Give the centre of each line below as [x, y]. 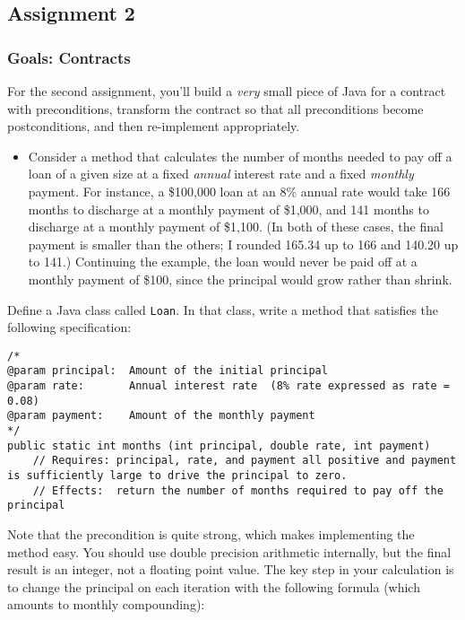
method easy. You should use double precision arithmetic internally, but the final [229, 551]
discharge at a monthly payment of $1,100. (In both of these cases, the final [236, 227]
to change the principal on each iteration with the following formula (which [214, 586]
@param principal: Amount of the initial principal [168, 371]
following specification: [69, 327]
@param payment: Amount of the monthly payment [161, 416]
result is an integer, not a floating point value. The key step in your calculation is [231, 569]
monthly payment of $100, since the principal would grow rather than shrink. [240, 279]
